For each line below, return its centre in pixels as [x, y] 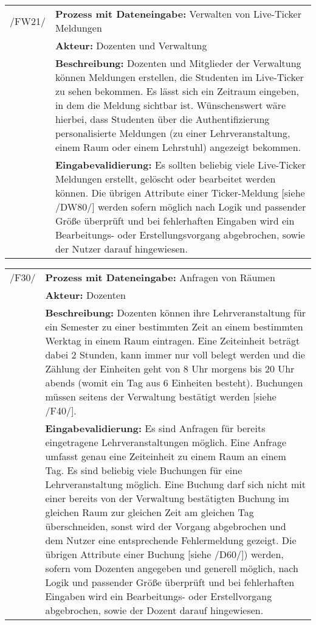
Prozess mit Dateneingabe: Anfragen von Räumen [160, 277]
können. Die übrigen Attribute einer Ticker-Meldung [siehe [180, 193]
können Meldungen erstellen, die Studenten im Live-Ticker [179, 77]
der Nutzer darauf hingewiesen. [121, 249]
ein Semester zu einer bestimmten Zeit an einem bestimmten [174, 326]
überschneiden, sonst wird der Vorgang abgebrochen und [166, 526]
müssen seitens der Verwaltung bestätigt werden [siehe [161, 396]
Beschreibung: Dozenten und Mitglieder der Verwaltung [178, 63]
